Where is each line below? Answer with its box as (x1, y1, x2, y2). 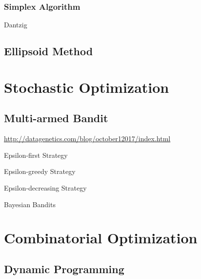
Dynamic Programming (4, 261, 124, 276)
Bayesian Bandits (4, 199, 56, 209)
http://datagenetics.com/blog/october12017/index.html (4, 133, 171, 144)
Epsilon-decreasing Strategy (4, 182, 87, 193)
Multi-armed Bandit (4, 110, 108, 126)
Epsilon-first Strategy (4, 150, 68, 160)
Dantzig (4, 20, 27, 30)
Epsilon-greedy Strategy (4, 166, 76, 176)
